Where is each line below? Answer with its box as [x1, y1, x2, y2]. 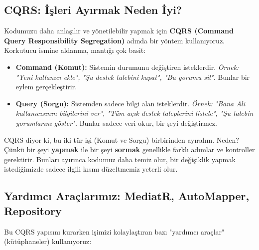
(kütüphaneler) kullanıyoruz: [4, 236, 92, 247]
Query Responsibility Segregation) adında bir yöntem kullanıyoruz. [4, 35, 225, 45]
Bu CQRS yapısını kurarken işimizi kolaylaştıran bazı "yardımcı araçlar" [4, 226, 225, 237]
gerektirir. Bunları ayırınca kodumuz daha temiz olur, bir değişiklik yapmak [4, 154, 236, 164]
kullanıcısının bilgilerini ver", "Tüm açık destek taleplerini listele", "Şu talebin [15, 108, 254, 118]
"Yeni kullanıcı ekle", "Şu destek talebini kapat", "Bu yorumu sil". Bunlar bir [15, 71, 250, 82]
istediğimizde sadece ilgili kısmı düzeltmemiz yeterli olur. [4, 164, 178, 174]
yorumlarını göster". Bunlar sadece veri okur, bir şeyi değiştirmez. [15, 117, 217, 128]
